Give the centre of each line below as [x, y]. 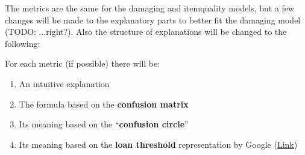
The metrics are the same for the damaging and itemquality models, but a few [150, 8]
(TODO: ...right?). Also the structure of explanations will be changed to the [146, 32]
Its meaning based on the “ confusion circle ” [104, 124]
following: [23, 43]
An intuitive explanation [64, 83]
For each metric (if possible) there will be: [83, 63]
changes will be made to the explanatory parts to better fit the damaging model [153, 20]
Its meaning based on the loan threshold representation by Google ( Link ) [158, 144]
